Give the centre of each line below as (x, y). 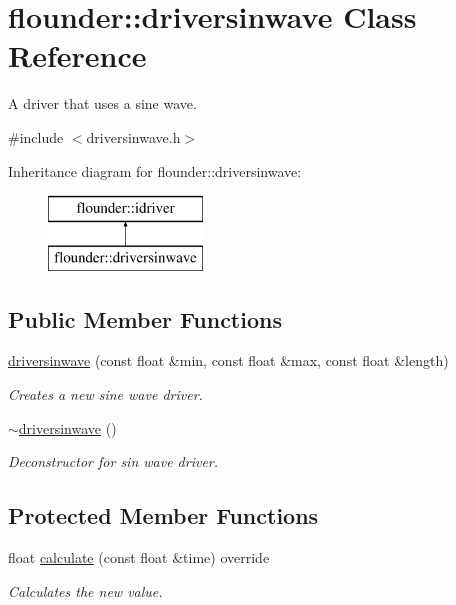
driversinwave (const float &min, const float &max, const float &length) (228, 360)
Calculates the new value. (85, 590)
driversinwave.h (133, 136)
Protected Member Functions (163, 515)
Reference (77, 55)
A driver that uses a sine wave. (102, 103)
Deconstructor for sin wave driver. (113, 461)
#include (36, 136)
